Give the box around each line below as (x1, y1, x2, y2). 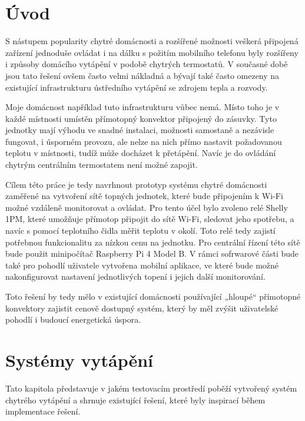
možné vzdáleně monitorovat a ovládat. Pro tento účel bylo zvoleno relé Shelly (5, 201, 288, 213)
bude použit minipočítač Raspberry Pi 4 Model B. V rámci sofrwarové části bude (5, 247, 299, 260)
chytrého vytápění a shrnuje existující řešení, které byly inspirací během (5, 393, 266, 406)
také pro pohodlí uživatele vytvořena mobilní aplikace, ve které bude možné (5, 258, 279, 271)
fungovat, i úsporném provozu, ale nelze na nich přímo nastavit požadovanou (5, 135, 282, 147)
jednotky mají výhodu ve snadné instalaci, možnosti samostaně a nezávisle (5, 124, 274, 136)
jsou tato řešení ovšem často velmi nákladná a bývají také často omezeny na (5, 69, 280, 81)
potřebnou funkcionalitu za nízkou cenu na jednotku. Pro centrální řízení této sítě (5, 236, 300, 248)
